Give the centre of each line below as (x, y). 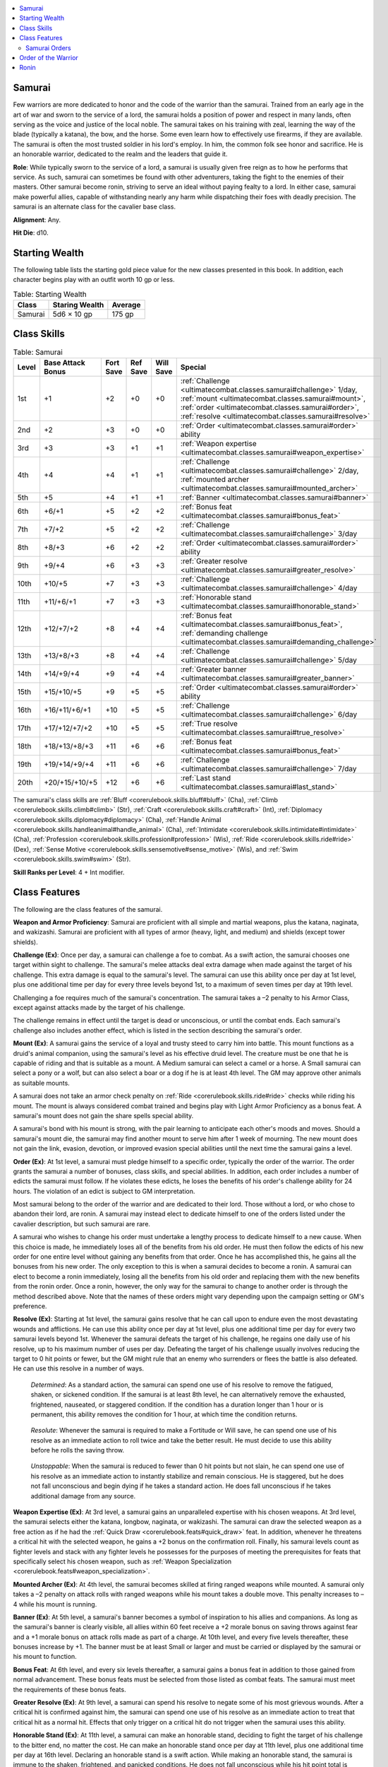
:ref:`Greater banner (213, 669)
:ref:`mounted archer (215, 479)
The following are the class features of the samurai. (88, 909)
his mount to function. (45, 1657)
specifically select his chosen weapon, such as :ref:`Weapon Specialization (122, 1561)
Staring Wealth (78, 305)
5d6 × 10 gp (73, 314)
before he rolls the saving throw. (78, 1450)
